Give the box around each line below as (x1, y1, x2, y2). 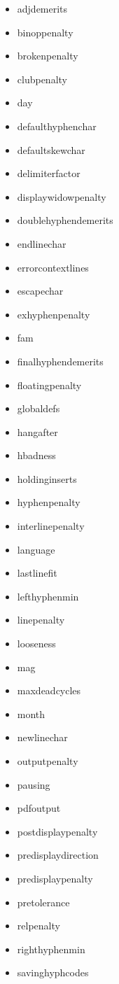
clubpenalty (17, 71, 67, 86)
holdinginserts (17, 471, 77, 486)
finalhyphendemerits (17, 353, 104, 368)
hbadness (17, 448, 56, 463)
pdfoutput (17, 801, 61, 815)
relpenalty (17, 918, 60, 933)
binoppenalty (17, 24, 73, 39)
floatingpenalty (17, 377, 82, 392)
